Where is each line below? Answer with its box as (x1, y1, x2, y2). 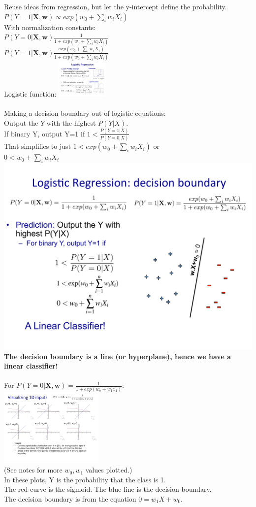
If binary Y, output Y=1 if (4, 128, 85, 138)
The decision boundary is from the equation (4, 493, 136, 504)
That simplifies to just (4, 141, 71, 151)
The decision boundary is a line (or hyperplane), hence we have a (4, 351, 231, 361)
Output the (4, 117, 38, 128)
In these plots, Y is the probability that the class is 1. (4, 474, 166, 484)
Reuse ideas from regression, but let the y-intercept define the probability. (4, 1, 227, 11)
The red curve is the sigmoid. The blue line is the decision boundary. (4, 484, 212, 494)
